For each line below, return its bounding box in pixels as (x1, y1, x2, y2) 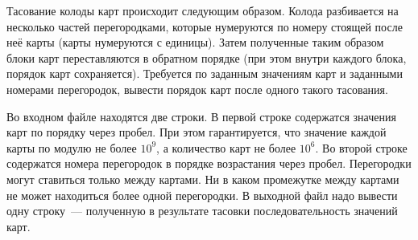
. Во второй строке (315, 139, 408, 156)
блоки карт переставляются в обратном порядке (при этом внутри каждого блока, (6, 49, 407, 66)
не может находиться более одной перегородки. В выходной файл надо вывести (6, 186, 398, 203)
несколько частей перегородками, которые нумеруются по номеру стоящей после (6, 18, 403, 35)
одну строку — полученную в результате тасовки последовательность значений (6, 202, 398, 219)
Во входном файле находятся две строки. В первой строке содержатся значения (6, 108, 396, 124)
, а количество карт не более (156, 139, 296, 156)
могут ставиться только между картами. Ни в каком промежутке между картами (6, 170, 399, 187)
